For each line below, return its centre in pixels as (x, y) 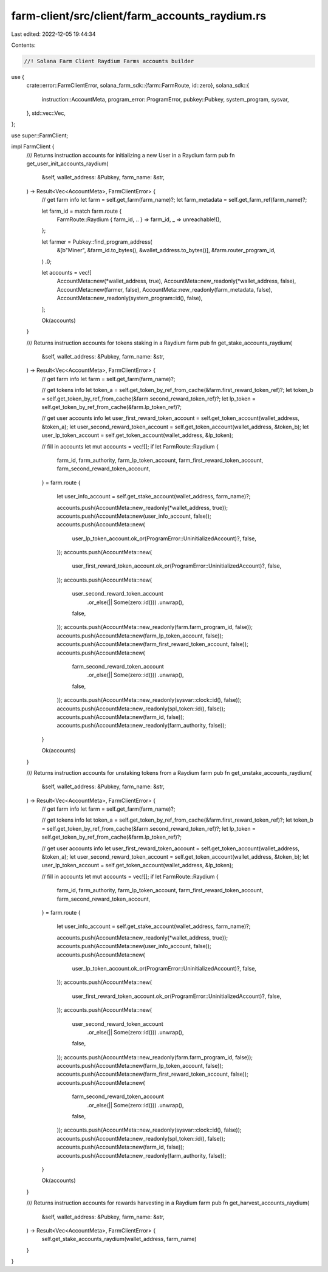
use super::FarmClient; (40, 135)
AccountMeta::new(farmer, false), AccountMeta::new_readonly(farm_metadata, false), (165, 289)
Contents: (23, 45)
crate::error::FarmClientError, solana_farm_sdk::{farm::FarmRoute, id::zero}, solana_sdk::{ (138, 86)
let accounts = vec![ (67, 272)
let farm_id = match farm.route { (82, 211)
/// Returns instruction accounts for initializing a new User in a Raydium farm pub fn (131, 155)
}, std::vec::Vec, (46, 113)
